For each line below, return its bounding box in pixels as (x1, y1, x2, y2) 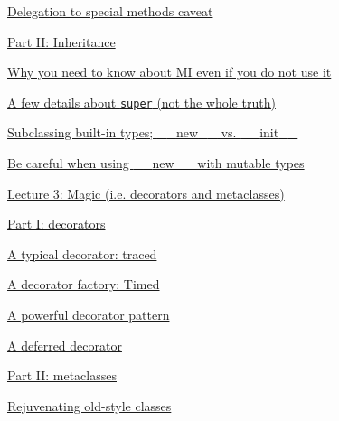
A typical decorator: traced (7, 244, 157, 263)
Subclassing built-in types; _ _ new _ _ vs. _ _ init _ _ (7, 123, 298, 142)
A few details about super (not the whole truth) (7, 92, 276, 111)
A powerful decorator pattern (7, 305, 170, 323)
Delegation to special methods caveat (7, 2, 213, 20)
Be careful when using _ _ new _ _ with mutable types (7, 154, 305, 173)
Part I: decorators (7, 214, 106, 233)
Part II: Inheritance (7, 32, 116, 51)
